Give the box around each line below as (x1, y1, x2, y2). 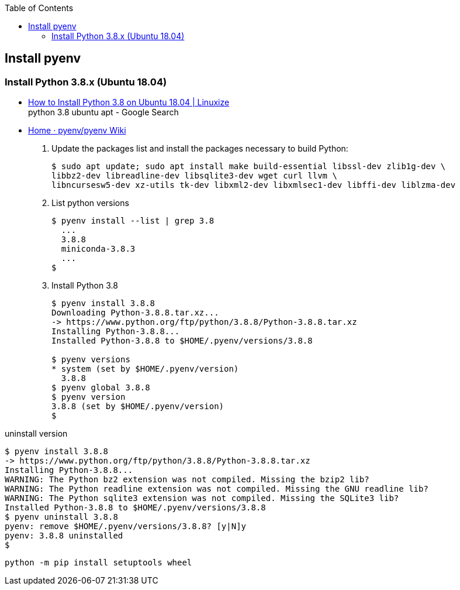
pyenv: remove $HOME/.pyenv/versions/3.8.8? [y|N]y (5, 522, 247, 531)
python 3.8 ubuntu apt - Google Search (28, 107, 179, 118)
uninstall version (5, 428, 68, 439)
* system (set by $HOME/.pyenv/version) (51, 364, 239, 374)
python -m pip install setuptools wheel (5, 558, 192, 568)
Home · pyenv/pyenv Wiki (28, 125, 126, 136)
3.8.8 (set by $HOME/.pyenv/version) (51, 402, 224, 411)
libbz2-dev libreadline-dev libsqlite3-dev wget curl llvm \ (51, 171, 337, 181)
